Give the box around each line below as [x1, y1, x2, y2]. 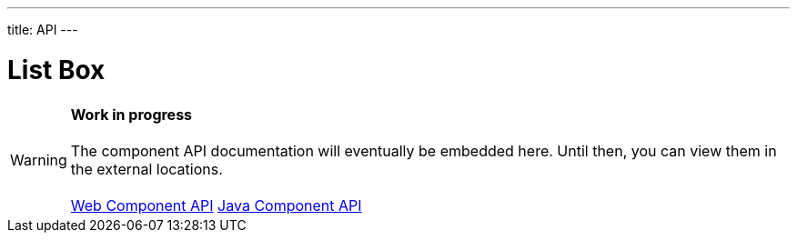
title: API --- [7, 22, 78, 37]
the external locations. [70, 159, 223, 178]
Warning [10, 150, 67, 169]
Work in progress [70, 105, 193, 124]
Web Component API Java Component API [70, 195, 362, 215]
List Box [7, 54, 106, 85]
